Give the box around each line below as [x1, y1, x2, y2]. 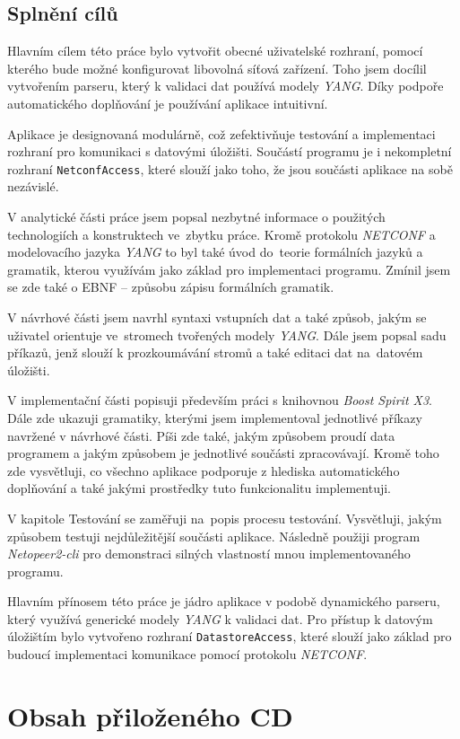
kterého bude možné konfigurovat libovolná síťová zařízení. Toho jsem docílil [7, 58, 427, 77]
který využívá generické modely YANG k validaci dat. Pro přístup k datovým [7, 609, 433, 628]
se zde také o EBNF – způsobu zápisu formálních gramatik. [7, 277, 334, 296]
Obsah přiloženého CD [7, 697, 293, 734]
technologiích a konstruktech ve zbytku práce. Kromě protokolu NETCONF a [7, 224, 436, 243]
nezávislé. [7, 177, 59, 196]
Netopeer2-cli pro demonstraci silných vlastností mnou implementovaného [7, 544, 411, 563]
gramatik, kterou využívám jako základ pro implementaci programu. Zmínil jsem [7, 260, 451, 278]
